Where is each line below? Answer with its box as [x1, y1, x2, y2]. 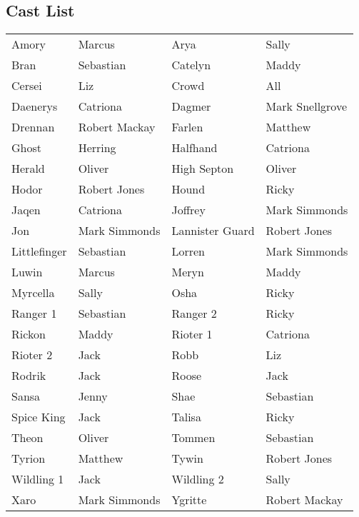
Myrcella [11, 284, 55, 301]
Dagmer [171, 98, 211, 115]
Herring [78, 139, 116, 156]
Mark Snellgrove [266, 98, 348, 115]
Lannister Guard [171, 222, 255, 239]
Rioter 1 [171, 326, 213, 343]
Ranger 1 [11, 305, 57, 322]
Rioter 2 [11, 346, 53, 363]
